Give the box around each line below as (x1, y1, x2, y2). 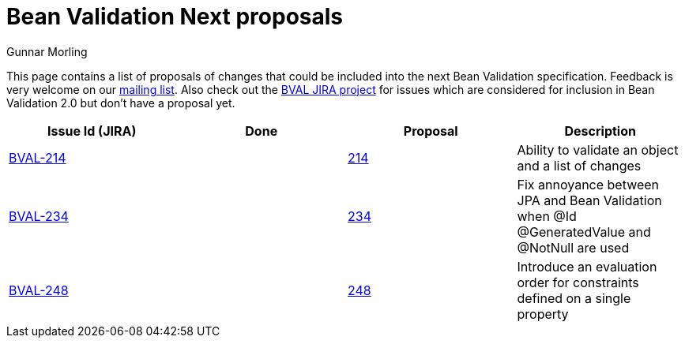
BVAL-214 (9, 149, 66, 166)
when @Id (517, 208, 577, 224)
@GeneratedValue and (517, 223, 651, 240)
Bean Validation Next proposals (6, 3, 344, 30)
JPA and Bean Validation (517, 192, 662, 208)
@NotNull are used (517, 239, 630, 256)
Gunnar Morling (6, 44, 88, 58)
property (517, 305, 569, 322)
